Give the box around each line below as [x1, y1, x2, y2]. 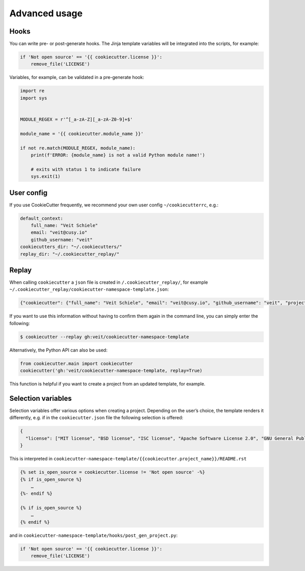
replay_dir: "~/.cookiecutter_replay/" [20, 251, 119, 257]
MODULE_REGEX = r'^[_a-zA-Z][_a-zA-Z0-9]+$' [20, 116, 133, 122]
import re [20, 88, 45, 94]
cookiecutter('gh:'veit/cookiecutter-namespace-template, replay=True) [20, 368, 203, 374]
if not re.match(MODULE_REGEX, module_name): [20, 145, 136, 151]
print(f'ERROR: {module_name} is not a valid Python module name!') [30, 152, 205, 158]
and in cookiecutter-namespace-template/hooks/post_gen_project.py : [9, 532, 178, 538]
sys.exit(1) [30, 174, 61, 179]
